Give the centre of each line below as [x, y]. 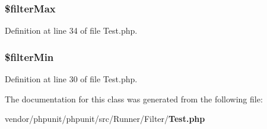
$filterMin [29, 57]
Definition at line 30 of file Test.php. [71, 79]
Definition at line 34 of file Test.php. [71, 30]
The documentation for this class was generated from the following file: [134, 99]
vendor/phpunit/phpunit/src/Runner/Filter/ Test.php [105, 119]
